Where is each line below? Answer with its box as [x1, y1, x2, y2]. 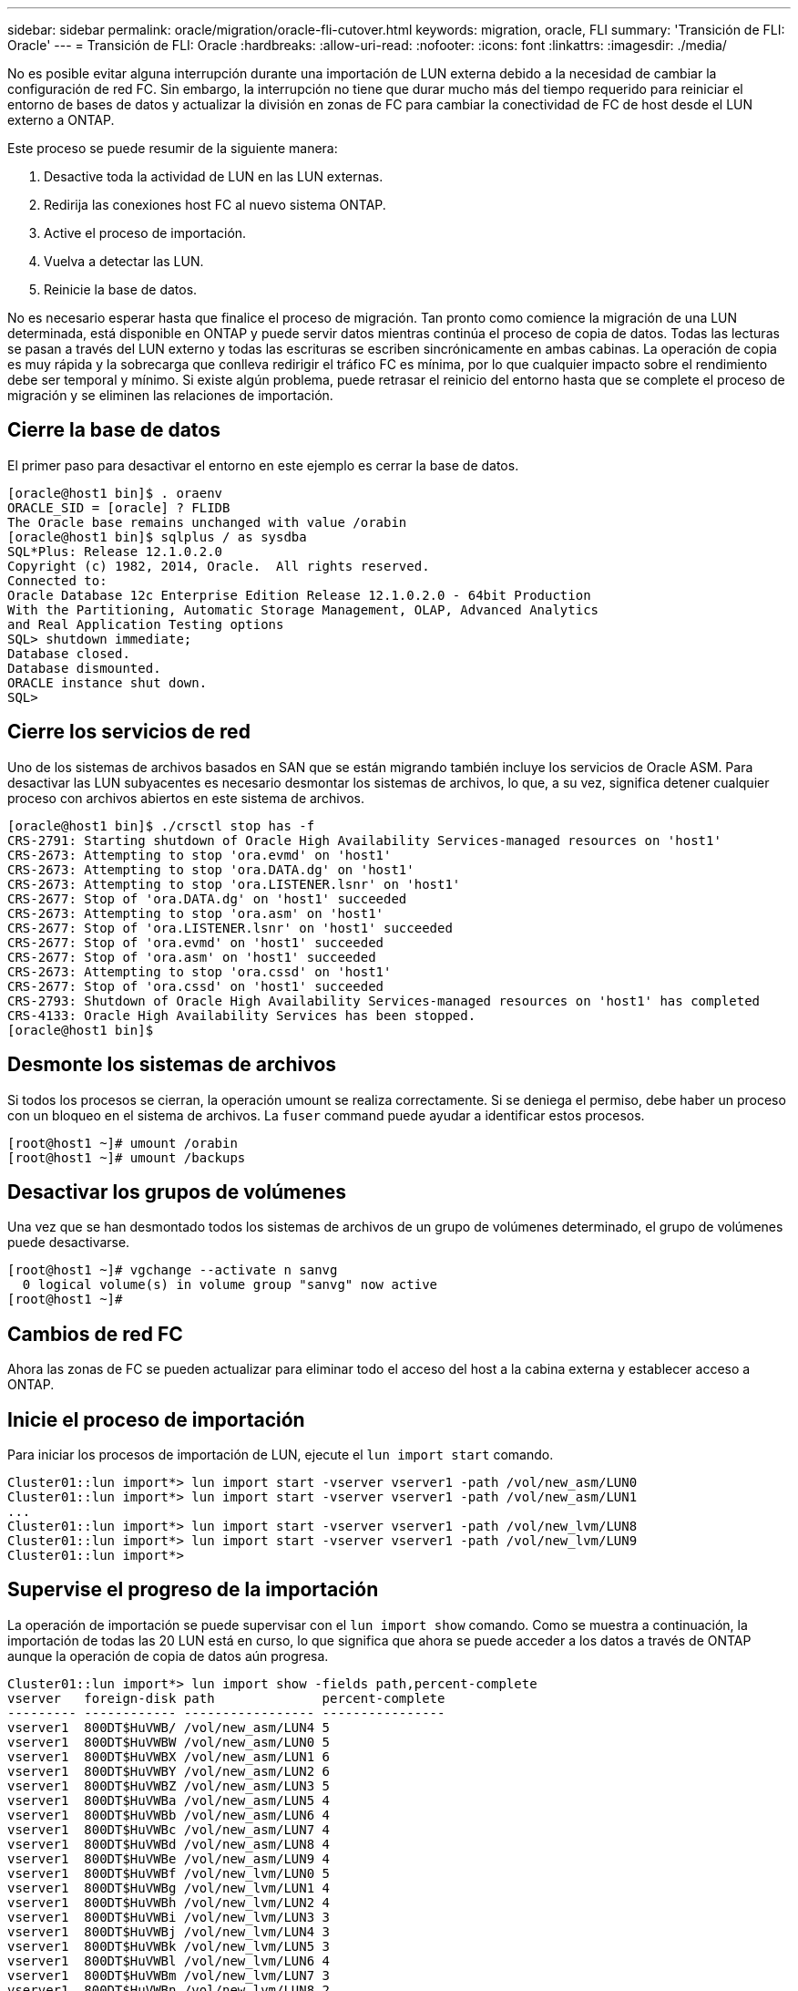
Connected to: [7, 573, 107, 588]
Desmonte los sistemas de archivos [7, 1053, 337, 1077]
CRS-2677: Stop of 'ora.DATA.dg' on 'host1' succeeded [7, 891, 407, 906]
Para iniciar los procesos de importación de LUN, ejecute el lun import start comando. [7, 1447, 554, 1463]
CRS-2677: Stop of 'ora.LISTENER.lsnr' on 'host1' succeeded [7, 920, 453, 935]
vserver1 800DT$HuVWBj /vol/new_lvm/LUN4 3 [7, 1924, 331, 1939]
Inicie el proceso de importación [7, 1408, 305, 1431]
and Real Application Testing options [7, 616, 284, 632]
